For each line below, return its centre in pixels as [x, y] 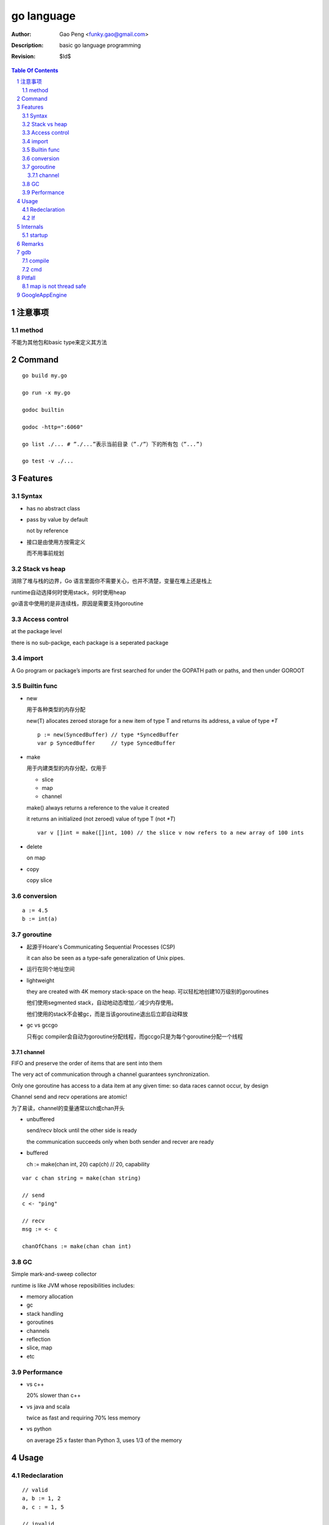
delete [34, 846]
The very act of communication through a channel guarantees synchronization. [111, 1074]
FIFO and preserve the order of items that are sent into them [87, 1063]
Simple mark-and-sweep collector [54, 1274]
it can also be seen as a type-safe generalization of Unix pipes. [106, 958]
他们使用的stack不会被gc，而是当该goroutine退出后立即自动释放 [107, 1014]
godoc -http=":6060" [53, 427]
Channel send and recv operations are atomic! [69, 1097]
